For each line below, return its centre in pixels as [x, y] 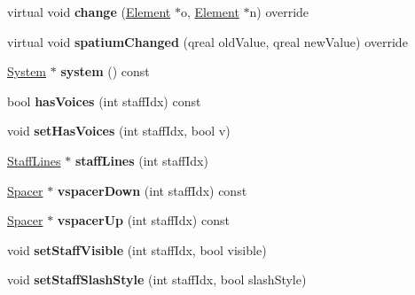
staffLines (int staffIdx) [141, 160]
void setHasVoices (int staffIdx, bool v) [119, 131]
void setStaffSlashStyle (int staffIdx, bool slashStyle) [157, 279]
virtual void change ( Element [89, 12]
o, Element [210, 12]
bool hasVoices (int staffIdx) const [104, 101]
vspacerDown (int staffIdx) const [152, 190]
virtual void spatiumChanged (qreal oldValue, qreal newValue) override [207, 41]
